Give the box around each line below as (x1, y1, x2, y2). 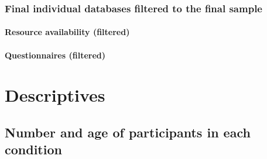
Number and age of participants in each (5, 123, 251, 141)
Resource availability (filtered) (5, 26, 130, 38)
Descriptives (5, 83, 105, 107)
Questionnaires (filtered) (5, 49, 105, 61)
